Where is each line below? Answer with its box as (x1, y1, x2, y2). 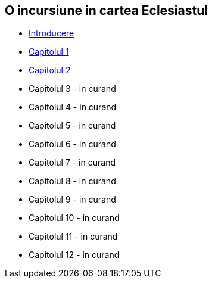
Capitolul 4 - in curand (29, 102, 117, 113)
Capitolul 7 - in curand (29, 157, 116, 168)
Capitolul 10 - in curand (29, 213, 120, 223)
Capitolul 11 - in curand (29, 231, 118, 242)
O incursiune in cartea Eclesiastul (5, 3, 208, 18)
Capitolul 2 (29, 65, 71, 76)
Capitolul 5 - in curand (29, 120, 116, 131)
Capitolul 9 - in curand (29, 194, 116, 205)
